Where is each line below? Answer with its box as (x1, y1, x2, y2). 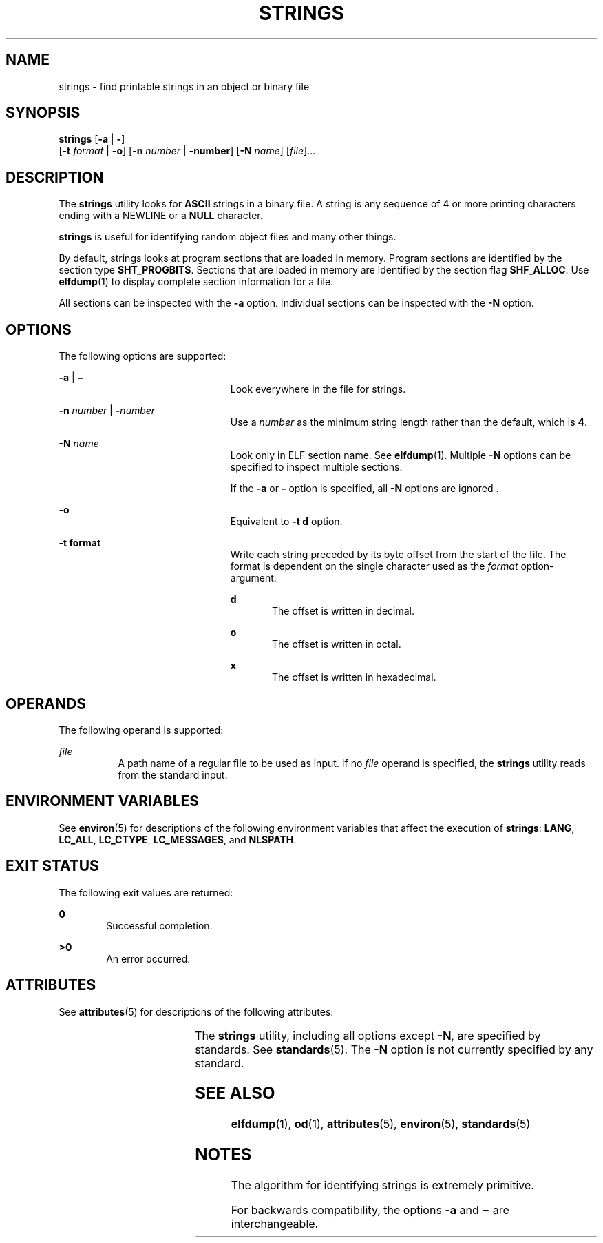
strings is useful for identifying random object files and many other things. (59, 231, 396, 243)
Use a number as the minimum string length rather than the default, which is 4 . (230, 416, 587, 429)
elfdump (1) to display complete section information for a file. (59, 276, 334, 288)
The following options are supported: (59, 350, 226, 362)
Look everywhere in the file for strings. (230, 383, 406, 395)
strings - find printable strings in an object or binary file (59, 80, 310, 92)
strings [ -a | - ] (59, 133, 125, 145)
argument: (230, 572, 277, 584)
